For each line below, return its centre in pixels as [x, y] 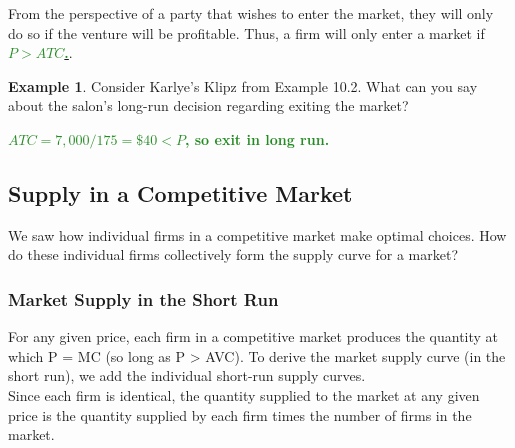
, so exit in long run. [257, 138]
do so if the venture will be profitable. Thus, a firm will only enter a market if [246, 32]
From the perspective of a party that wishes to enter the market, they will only [251, 13]
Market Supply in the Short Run [143, 298]
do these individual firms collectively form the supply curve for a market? [233, 254]
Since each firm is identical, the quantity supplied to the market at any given [244, 394]
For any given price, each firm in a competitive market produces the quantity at [253, 336]
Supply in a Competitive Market [180, 192]
